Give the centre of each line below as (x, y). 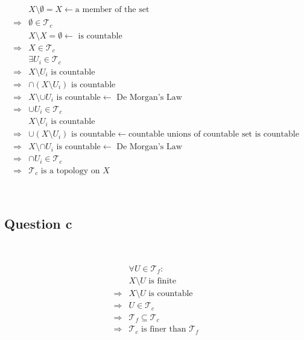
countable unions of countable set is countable (214, 134)
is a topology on (70, 171)
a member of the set (112, 10)
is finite (162, 281)
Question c (38, 224)
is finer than (164, 329)
